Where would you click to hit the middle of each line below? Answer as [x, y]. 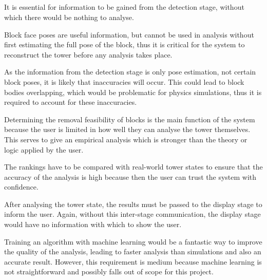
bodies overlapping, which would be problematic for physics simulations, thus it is [133, 92]
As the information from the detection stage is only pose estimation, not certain [130, 72]
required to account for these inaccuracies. [71, 102]
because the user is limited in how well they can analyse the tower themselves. [127, 129]
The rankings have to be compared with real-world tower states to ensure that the [133, 167]
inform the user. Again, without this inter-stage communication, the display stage [132, 214]
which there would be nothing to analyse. [69, 17]
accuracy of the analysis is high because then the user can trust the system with [130, 176]
